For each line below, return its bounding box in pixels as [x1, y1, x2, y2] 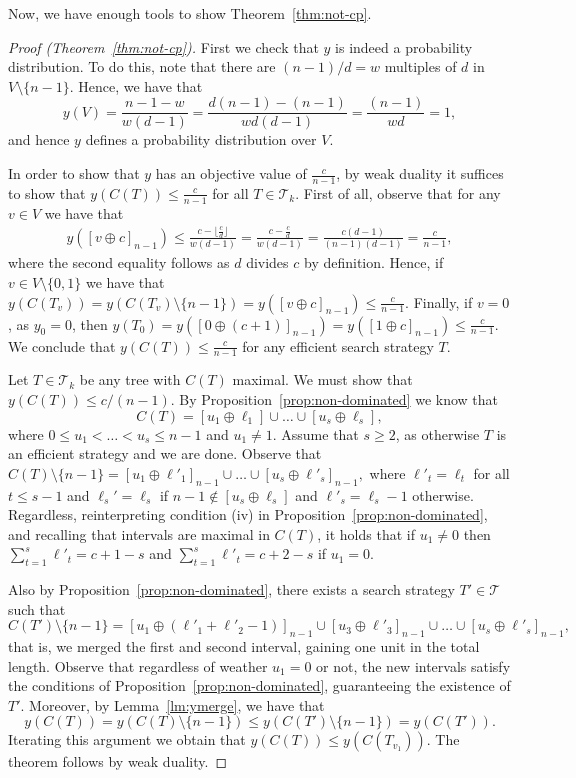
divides [246, 252, 289, 273]
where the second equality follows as [8, 252, 230, 273]
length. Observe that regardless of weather [8, 655, 268, 676]
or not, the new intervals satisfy [316, 655, 511, 676]
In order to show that [8, 163, 140, 184]
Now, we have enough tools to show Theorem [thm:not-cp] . [8, 3, 372, 23]
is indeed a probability [335, 36, 473, 57]
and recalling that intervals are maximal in [8, 523, 270, 544]
